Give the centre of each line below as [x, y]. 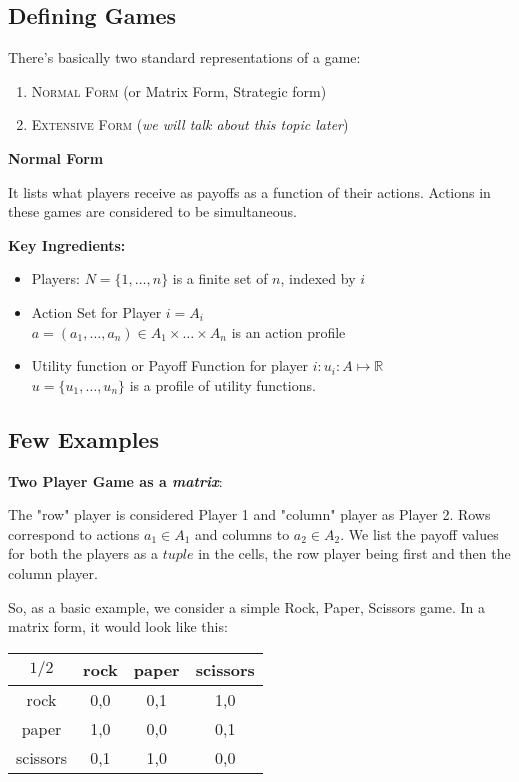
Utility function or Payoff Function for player [170, 365]
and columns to [242, 533]
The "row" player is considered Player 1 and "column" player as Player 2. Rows [249, 514]
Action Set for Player [96, 311]
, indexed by [318, 278]
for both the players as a [83, 553]
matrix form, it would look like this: [118, 626]
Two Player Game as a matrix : [115, 480]
